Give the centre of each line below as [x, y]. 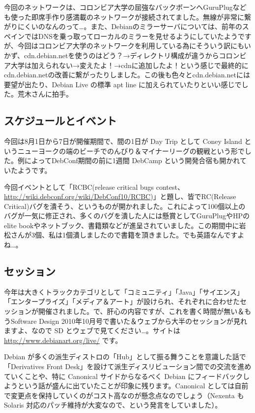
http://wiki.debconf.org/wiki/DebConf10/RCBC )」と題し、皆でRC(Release [120, 196]
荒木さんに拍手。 [45, 94]
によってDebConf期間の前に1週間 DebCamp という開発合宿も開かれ [132, 160]
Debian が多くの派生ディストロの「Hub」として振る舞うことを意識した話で [125, 357]
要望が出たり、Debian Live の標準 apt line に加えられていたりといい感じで [123, 84]
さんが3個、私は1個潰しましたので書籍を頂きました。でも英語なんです [124, 235]
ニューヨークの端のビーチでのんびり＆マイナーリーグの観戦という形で [131, 151]
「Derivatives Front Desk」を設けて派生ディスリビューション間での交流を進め [128, 366]
